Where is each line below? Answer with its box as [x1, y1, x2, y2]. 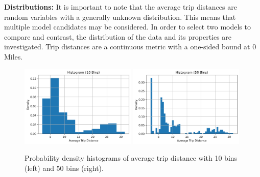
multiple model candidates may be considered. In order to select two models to [4, 21, 251, 32]
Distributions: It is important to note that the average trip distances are [4, 2, 237, 12]
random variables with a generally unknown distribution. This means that [4, 11, 236, 22]
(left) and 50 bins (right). [25, 162, 104, 173]
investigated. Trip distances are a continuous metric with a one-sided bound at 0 [4, 41, 256, 52]
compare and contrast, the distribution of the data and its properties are [4, 31, 232, 42]
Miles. [4, 51, 23, 62]
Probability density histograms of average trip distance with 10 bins [25, 153, 238, 163]
